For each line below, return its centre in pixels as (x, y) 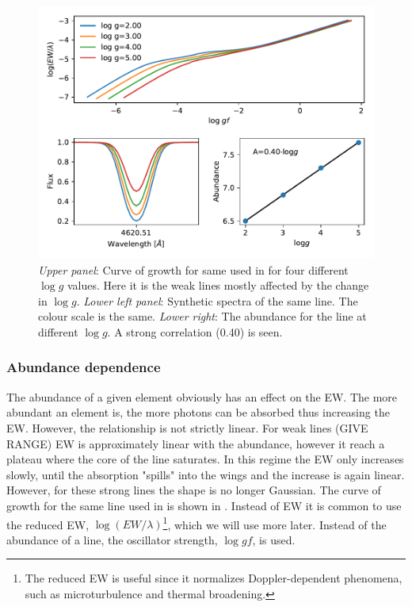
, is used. (274, 539)
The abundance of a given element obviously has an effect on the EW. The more (202, 396)
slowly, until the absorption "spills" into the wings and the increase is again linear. (206, 474)
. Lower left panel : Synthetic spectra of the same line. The (217, 300)
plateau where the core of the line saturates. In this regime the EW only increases (205, 459)
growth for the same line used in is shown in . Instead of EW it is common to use (204, 505)
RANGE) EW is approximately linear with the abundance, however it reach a (196, 443)
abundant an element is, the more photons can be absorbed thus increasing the (198, 412)
